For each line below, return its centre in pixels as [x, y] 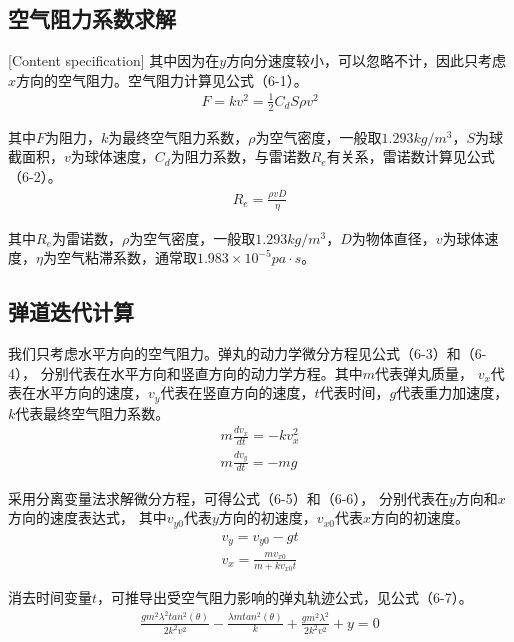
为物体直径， [393, 237]
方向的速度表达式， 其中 [87, 517]
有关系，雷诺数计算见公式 [410, 156]
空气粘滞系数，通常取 [126, 257]
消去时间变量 [50, 597]
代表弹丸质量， [423, 372]
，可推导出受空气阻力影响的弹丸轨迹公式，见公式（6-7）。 [285, 597]
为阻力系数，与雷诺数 [240, 156]
